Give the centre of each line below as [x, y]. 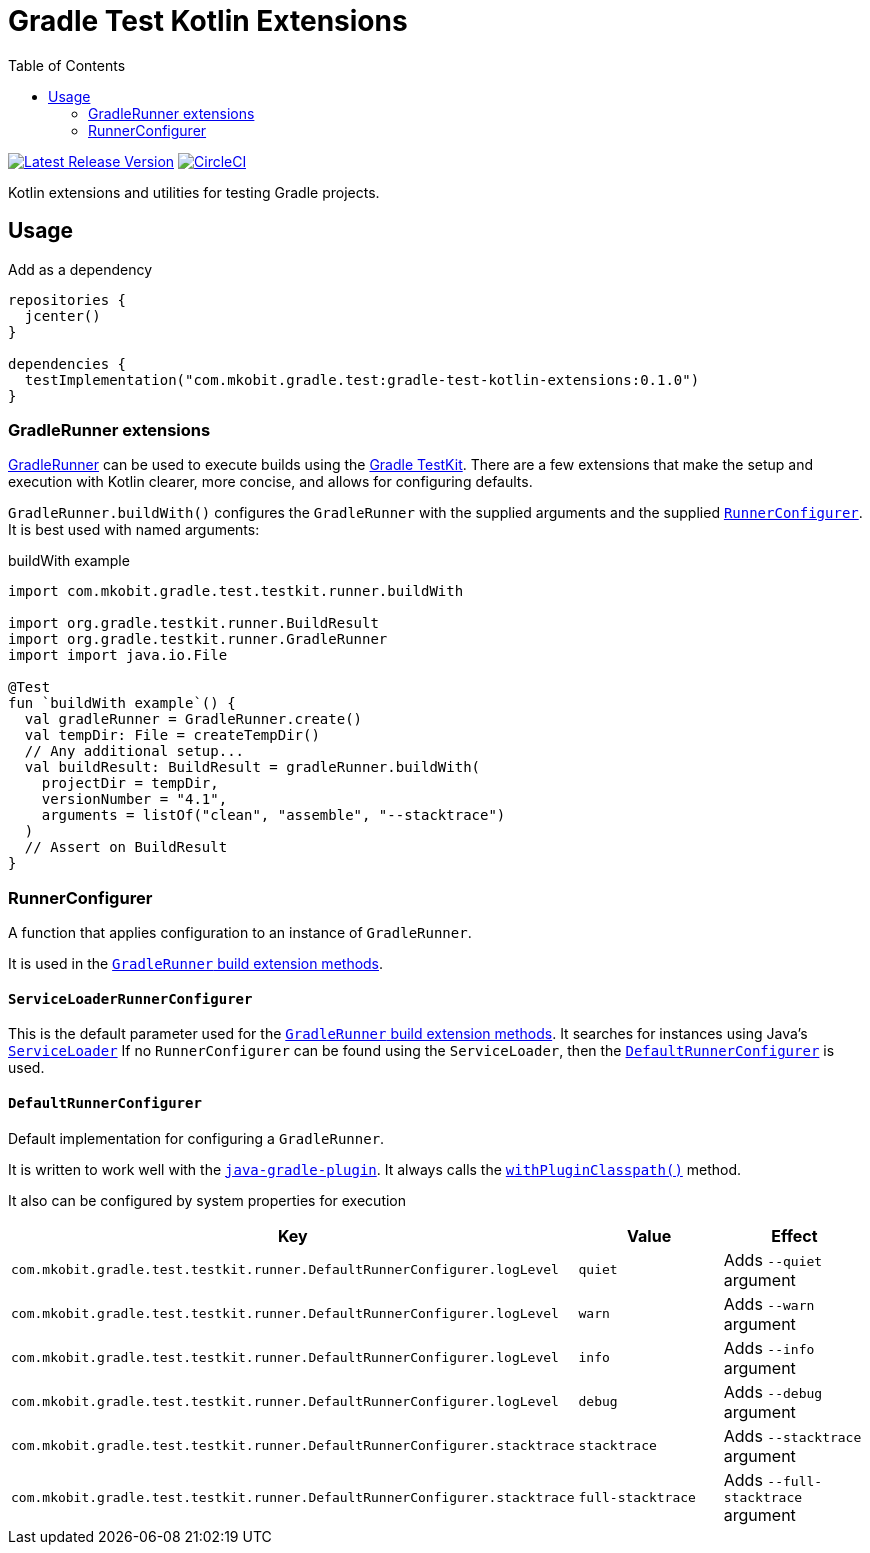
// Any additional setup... [134, 751]
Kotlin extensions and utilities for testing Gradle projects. [194, 192]
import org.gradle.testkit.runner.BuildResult [193, 623]
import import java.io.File [118, 655]
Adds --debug [773, 1391]
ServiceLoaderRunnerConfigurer [130, 998]
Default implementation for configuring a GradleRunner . [196, 1138]
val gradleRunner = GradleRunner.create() [193, 719]
